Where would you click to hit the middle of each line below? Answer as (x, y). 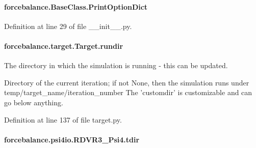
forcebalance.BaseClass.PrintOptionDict (76, 6)
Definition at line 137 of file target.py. (63, 119)
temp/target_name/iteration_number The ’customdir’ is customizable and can (128, 92)
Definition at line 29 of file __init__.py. (68, 26)
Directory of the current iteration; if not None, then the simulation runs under (127, 82)
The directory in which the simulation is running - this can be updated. (116, 65)
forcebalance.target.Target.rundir (64, 46)
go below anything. (34, 102)
